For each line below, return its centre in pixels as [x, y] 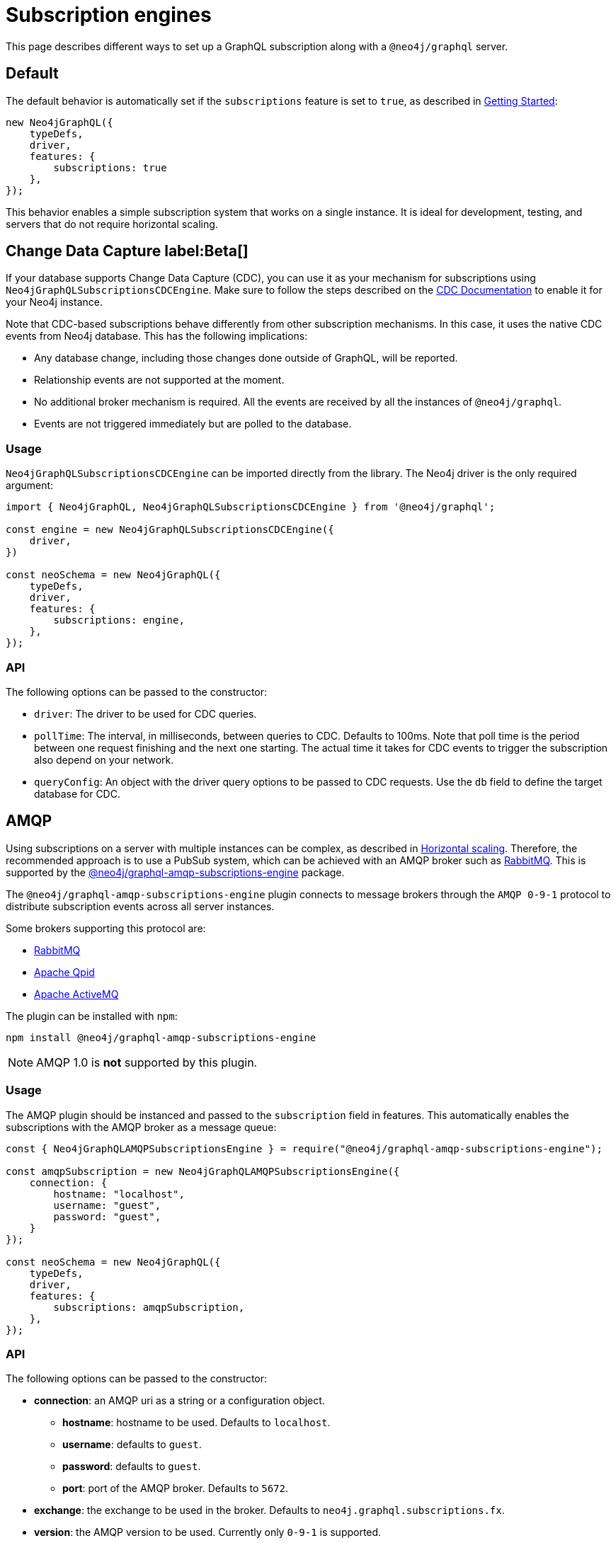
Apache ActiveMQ [76, 994]
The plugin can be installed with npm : [92, 1016]
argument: [30, 486]
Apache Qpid [64, 972]
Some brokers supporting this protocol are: [106, 928]
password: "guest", [107, 1216]
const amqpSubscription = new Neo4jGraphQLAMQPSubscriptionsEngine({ [203, 1171]
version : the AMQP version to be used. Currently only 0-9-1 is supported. [208, 1532]
